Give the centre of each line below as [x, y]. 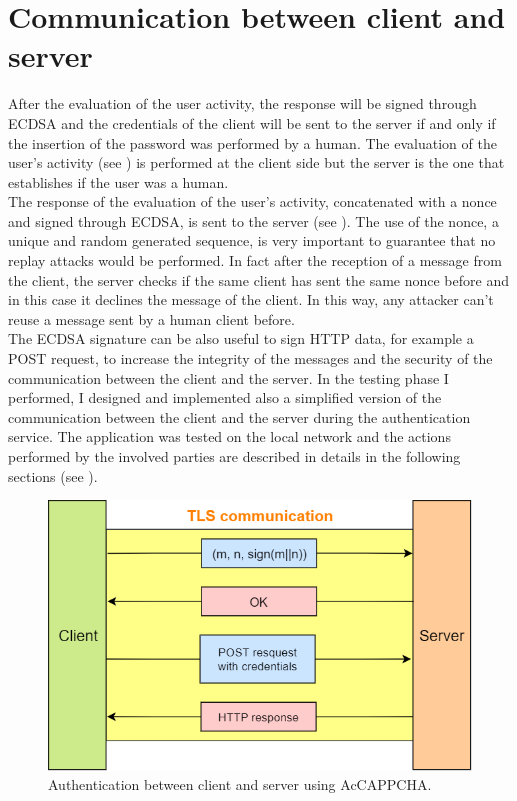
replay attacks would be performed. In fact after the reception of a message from [255, 260]
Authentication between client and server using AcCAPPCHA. [240, 784]
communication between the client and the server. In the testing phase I [228, 377]
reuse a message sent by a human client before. [151, 318]
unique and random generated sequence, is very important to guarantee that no [252, 240]
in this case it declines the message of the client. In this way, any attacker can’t [251, 299]
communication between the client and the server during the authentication [239, 416]
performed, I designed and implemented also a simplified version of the [225, 397]
